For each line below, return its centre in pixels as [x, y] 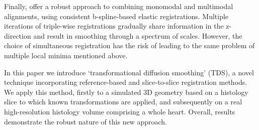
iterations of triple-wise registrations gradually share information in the [114, 26]
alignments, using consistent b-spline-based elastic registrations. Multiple [116, 16]
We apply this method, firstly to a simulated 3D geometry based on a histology [126, 92]
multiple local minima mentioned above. [66, 55]
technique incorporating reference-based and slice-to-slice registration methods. [126, 82]
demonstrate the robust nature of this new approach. [85, 121]
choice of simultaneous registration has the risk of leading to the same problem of [129, 45]
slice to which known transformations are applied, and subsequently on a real [123, 102]
